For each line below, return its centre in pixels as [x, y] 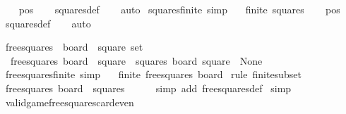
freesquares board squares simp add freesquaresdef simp [148, 88]
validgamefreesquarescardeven [70, 102]
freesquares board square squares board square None [136, 60]
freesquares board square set [74, 47]
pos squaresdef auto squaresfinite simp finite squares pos [179, 9]
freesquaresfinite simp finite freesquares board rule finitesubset [153, 74]
